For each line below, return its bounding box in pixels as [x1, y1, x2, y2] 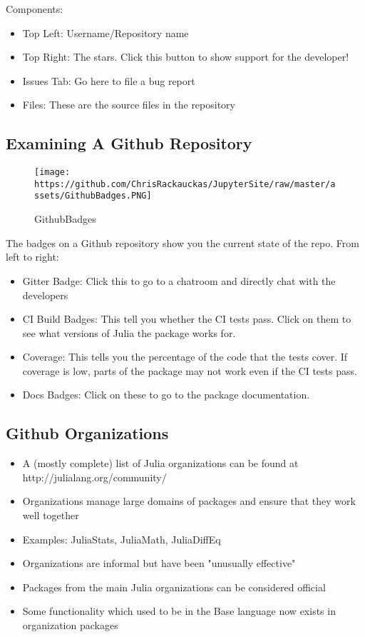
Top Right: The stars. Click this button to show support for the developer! [22, 49, 349, 64]
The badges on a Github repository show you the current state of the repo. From [6, 235, 359, 250]
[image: [34, 167, 71, 178]
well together [22, 508, 79, 523]
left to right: [6, 249, 59, 264]
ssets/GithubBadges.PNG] [34, 191, 152, 201]
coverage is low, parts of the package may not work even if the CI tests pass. [22, 363, 357, 378]
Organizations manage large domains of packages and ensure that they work [22, 493, 356, 508]
